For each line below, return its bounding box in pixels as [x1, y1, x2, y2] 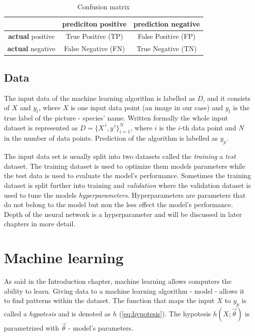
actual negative [7, 43, 56, 54]
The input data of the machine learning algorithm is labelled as [4, 92, 195, 103]
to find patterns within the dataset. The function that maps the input [4, 295, 215, 305]
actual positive [8, 31, 55, 41]
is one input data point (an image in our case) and [70, 102, 223, 113]
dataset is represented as [4, 122, 78, 132]
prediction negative [133, 18, 200, 29]
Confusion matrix [77, 1, 130, 11]
